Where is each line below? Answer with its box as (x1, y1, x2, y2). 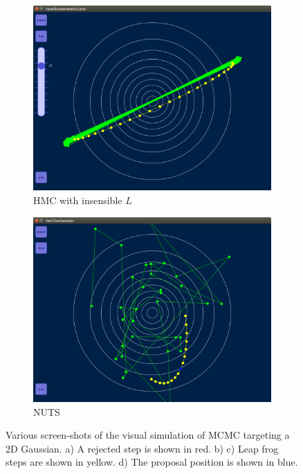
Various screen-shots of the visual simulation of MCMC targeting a (6, 428, 290, 442)
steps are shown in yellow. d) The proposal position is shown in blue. (6, 455, 298, 469)
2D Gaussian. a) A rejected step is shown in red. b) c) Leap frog (6, 441, 279, 455)
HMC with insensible (33, 193, 122, 207)
